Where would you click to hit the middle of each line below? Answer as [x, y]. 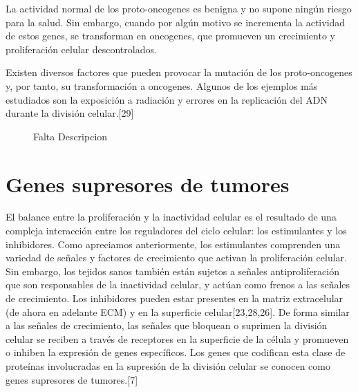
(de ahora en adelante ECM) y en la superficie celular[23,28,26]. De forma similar [178, 311]
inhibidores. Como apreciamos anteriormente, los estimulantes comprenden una [173, 244]
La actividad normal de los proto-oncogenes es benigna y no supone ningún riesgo [179, 8]
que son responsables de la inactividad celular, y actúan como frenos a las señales [178, 284]
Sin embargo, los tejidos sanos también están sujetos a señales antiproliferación [173, 271]
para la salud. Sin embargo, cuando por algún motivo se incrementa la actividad [176, 22]
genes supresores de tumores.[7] [72, 379]
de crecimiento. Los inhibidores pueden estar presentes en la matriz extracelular [175, 298]
